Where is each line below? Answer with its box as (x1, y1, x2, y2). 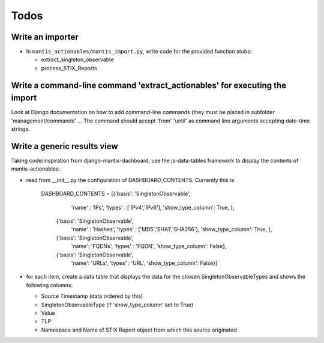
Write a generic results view (11, 141, 118, 151)
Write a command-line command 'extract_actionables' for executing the (11, 80, 287, 90)
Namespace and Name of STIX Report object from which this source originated (41, 326, 237, 333)
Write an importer (11, 32, 79, 42)
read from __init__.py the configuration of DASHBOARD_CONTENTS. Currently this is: (26, 176, 236, 183)
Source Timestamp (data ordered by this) (41, 293, 143, 300)
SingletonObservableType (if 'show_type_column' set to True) (41, 301, 194, 308)
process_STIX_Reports (41, 64, 97, 71)
